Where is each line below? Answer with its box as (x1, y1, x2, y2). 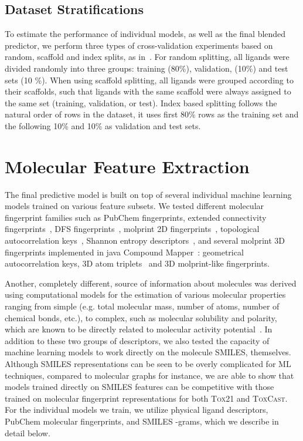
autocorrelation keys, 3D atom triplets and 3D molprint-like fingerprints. (5, 257, 270, 270)
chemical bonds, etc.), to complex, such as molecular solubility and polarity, (5, 311, 277, 324)
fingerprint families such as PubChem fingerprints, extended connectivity (5, 211, 267, 223)
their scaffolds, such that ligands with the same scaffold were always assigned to (5, 85, 291, 97)
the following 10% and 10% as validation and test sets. (5, 119, 201, 132)
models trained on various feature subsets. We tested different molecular (5, 200, 264, 212)
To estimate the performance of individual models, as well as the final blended (5, 28, 286, 40)
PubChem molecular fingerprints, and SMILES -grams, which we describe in (5, 415, 279, 427)
